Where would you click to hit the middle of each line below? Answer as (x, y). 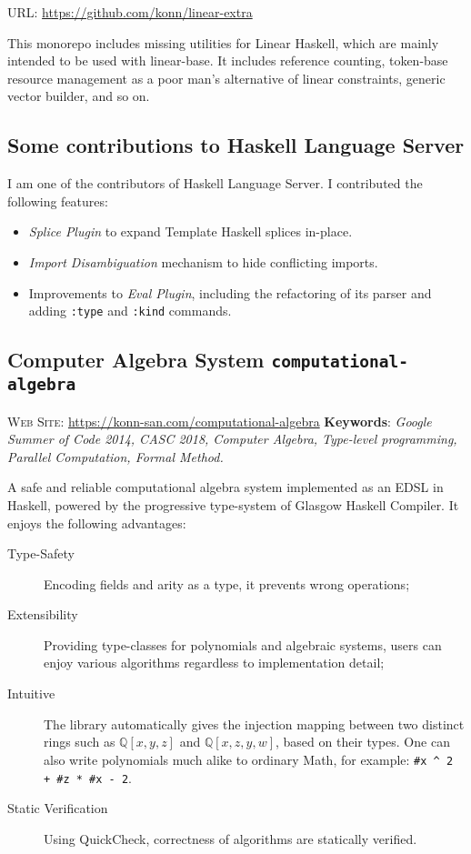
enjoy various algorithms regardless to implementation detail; (214, 663)
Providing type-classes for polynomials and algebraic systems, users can (243, 644)
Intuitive (31, 693)
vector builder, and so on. (79, 96)
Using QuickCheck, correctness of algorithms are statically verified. (230, 838)
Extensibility (43, 614)
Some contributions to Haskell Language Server (236, 145)
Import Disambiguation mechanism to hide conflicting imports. (203, 261)
